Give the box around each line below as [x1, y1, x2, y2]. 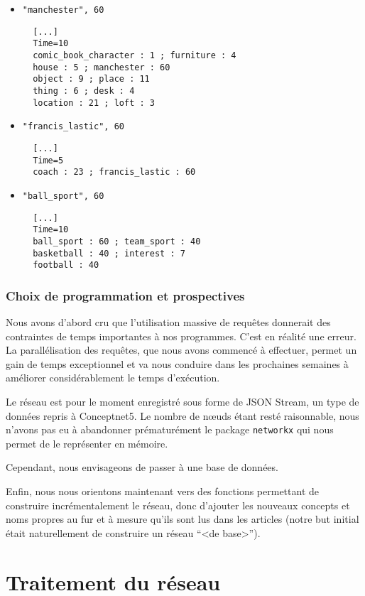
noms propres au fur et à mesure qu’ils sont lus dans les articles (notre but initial [6, 511, 359, 526]
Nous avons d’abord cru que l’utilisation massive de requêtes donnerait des [6, 315, 331, 330]
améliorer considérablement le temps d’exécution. [6, 370, 220, 385]
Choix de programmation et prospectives [6, 286, 245, 304]
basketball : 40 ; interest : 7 [33, 248, 185, 259]
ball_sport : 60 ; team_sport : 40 [33, 236, 201, 246]
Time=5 [33, 155, 64, 166]
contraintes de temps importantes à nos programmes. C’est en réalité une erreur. [6, 328, 356, 343]
